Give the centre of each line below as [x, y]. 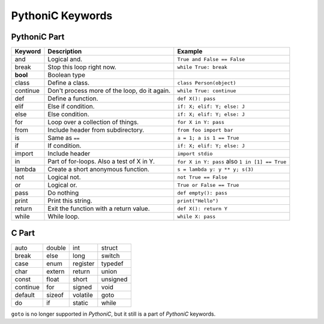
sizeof [55, 295]
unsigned [114, 279]
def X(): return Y [202, 209]
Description [65, 52]
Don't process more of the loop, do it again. [109, 91]
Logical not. [64, 177]
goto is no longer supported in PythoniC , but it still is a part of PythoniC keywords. [113, 314]
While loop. [64, 217]
